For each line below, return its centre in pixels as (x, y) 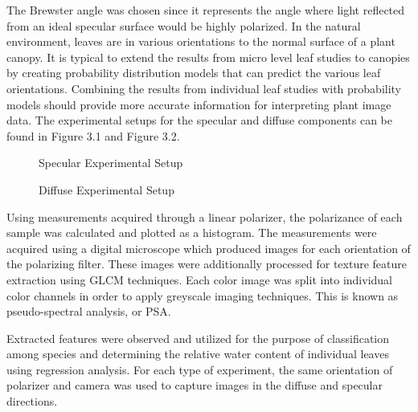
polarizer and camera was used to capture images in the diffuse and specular (195, 385)
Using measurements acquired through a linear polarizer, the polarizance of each (205, 216)
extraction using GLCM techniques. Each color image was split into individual (200, 279)
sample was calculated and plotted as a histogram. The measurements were (192, 233)
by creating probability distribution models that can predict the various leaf (194, 73)
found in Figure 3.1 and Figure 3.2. (93, 135)
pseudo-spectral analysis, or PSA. (89, 311)
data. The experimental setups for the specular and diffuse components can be (199, 120)
